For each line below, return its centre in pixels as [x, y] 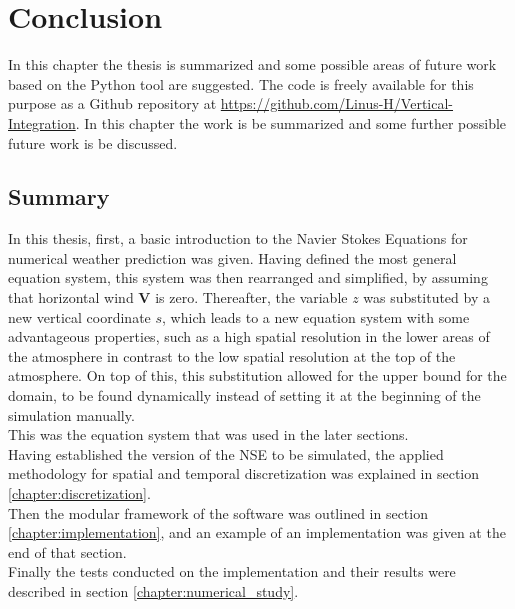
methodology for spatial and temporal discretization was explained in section [244, 473]
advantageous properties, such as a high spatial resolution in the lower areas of [249, 336]
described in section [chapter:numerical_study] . [153, 590]
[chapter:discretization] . [79, 493]
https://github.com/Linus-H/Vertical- [337, 103]
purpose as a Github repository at [112, 103]
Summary [59, 196]
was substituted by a [426, 297]
